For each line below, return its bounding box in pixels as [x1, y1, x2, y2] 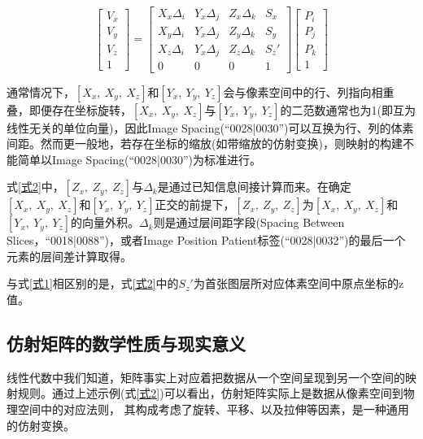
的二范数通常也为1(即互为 [280, 101, 416, 118]
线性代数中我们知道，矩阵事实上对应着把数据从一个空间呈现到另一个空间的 [7, 368, 405, 385]
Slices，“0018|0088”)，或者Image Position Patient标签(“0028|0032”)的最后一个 [7, 232, 406, 249]
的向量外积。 [71, 214, 140, 231]
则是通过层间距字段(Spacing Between [153, 214, 345, 231]
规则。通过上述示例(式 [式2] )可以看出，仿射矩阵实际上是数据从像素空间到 [17, 385, 403, 402]
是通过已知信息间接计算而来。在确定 [157, 178, 351, 195]
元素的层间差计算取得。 [7, 247, 132, 264]
